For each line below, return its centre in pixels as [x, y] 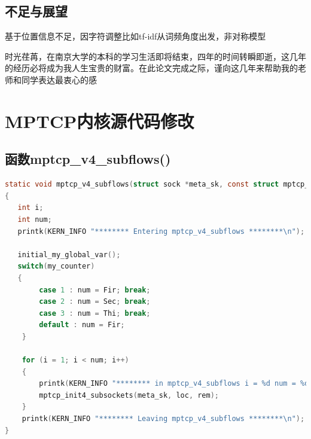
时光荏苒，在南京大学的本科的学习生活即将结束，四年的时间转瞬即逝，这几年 [155, 56]
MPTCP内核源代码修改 [100, 121]
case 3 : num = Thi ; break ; [95, 313]
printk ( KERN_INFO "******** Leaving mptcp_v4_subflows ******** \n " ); [163, 419]
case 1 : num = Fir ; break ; [95, 290]
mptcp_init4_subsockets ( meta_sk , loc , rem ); [129, 395]
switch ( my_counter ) [56, 266]
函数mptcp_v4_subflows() [88, 159]
